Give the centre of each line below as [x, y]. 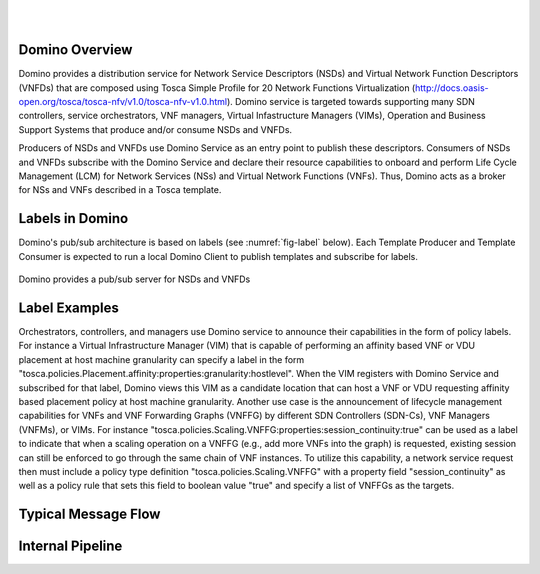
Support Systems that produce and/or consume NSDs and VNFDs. [155, 129]
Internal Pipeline [70, 546]
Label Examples [68, 307]
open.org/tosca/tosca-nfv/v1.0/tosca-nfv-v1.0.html [123, 102]
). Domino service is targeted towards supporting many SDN [350, 102]
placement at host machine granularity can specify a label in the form [161, 359]
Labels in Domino [73, 218]
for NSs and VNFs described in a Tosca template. [120, 190]
